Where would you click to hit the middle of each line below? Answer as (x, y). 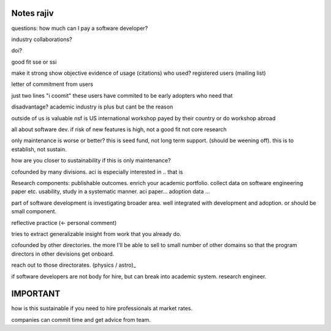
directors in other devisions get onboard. (63, 254)
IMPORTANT (36, 294)
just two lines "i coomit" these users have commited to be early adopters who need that (122, 96)
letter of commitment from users (52, 84)
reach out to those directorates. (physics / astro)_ (74, 265)
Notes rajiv (33, 13)
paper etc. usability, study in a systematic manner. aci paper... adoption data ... (111, 192)
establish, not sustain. (39, 149)
